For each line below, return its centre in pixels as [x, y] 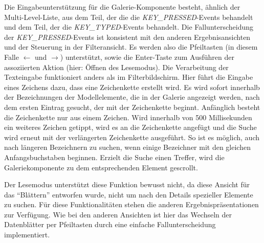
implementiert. [27, 235]
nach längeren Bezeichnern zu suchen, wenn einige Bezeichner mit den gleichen [127, 147]
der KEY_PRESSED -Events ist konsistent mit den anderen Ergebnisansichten [127, 37]
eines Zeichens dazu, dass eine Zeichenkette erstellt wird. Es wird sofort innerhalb [132, 87]
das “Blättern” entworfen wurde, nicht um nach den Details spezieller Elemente [129, 194]
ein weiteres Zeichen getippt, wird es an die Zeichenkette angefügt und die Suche [130, 127]
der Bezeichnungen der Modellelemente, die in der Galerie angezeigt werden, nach [132, 97]
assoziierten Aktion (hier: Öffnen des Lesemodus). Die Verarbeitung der [116, 67]
